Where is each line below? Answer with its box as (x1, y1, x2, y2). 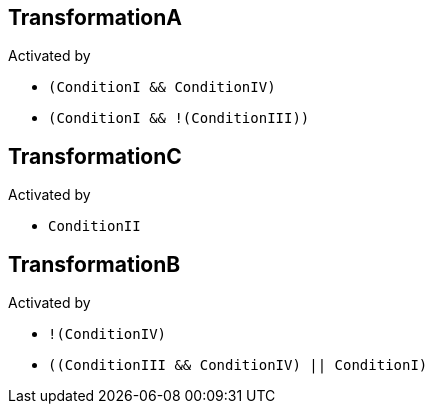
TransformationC (8, 143, 182, 169)
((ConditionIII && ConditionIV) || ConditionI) (48, 357, 428, 374)
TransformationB (8, 251, 181, 277)
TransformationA (8, 5, 182, 30)
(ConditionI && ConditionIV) (48, 79, 276, 96)
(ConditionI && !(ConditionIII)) (48, 110, 310, 127)
